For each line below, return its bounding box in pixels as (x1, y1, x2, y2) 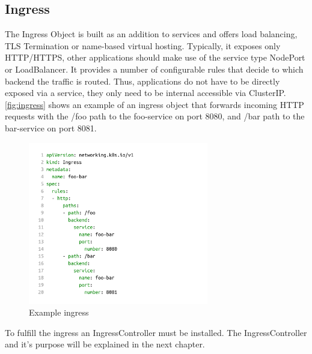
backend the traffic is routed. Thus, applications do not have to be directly (5, 74, 280, 87)
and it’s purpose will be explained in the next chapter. (5, 338, 205, 350)
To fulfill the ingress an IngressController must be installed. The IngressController (5, 326, 307, 338)
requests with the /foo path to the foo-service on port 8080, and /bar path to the (5, 110, 305, 122)
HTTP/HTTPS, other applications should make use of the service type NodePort (5, 51, 305, 64)
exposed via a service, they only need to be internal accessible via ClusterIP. (5, 86, 286, 99)
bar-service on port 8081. (5, 121, 97, 134)
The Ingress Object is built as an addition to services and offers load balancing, (5, 28, 298, 40)
